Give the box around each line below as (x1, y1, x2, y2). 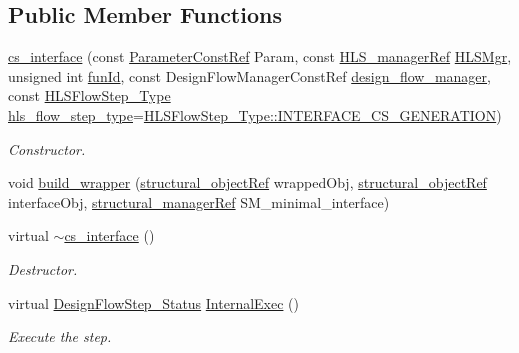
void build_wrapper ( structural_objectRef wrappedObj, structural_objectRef (8, 172, 487, 193)
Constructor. (8, 138, 86, 159)
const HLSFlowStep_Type (8, 85, 171, 106)
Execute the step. (8, 326, 112, 347)
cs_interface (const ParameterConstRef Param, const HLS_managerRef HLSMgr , (8, 46, 512, 67)
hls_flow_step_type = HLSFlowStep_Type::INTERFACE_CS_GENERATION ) (8, 104, 502, 125)
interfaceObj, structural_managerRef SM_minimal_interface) (8, 191, 390, 212)
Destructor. (8, 258, 78, 279)
